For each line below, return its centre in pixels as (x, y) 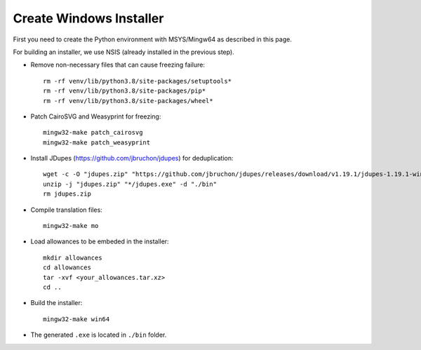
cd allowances (67, 268)
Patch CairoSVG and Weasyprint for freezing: (96, 116)
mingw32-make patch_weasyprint (97, 142)
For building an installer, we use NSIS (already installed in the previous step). (123, 52)
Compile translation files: (67, 210)
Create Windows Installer (88, 18)
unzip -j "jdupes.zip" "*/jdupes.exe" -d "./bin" (130, 184)
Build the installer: (56, 303)
